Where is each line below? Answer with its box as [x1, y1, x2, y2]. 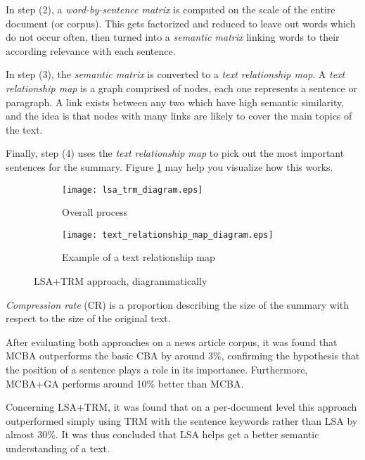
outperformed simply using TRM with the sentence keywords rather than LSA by [6, 413, 358, 428]
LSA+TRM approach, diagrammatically [34, 274, 207, 288]
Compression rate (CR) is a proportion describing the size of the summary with [6, 297, 350, 312]
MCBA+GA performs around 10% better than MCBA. [6, 376, 244, 390]
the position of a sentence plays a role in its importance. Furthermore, [6, 362, 308, 376]
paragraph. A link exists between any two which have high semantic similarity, [6, 94, 345, 109]
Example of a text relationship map [62, 250, 215, 264]
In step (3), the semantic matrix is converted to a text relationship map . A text [6, 67, 345, 82]
